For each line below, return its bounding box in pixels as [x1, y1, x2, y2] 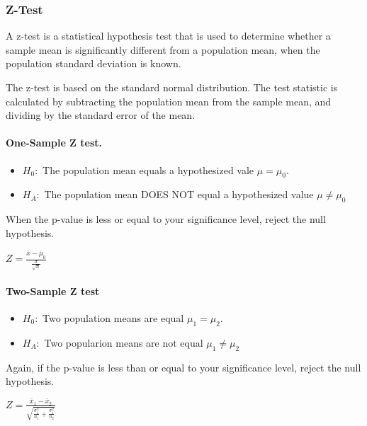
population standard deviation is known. [6, 56, 181, 71]
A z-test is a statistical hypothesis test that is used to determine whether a [6, 28, 331, 43]
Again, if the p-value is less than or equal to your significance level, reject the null [6, 359, 361, 374]
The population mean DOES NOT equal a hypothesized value [44, 187, 314, 202]
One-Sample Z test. [6, 135, 103, 150]
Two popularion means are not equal [44, 335, 203, 350]
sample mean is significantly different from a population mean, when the [6, 42, 320, 57]
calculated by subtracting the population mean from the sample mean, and [6, 93, 332, 108]
